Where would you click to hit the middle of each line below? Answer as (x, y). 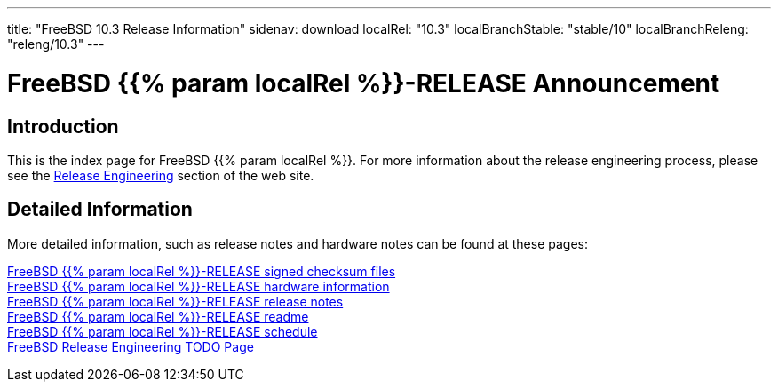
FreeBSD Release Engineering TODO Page (131, 346)
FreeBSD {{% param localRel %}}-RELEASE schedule (163, 331)
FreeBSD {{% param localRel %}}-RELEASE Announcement (364, 83)
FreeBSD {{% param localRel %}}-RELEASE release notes (175, 301)
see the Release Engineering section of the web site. (161, 175)
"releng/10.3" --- (56, 44)
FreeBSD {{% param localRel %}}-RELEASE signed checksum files (202, 271)
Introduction (63, 126)
